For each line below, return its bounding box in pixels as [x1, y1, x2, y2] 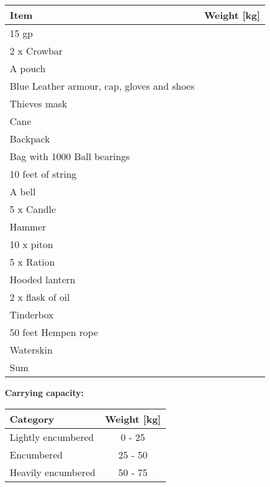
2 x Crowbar [10, 44, 63, 58]
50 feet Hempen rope [10, 325, 98, 339]
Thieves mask [10, 96, 67, 110]
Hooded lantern [10, 272, 76, 286]
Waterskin [10, 343, 53, 357]
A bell [10, 184, 36, 198]
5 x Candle [10, 202, 56, 216]
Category [10, 411, 54, 426]
